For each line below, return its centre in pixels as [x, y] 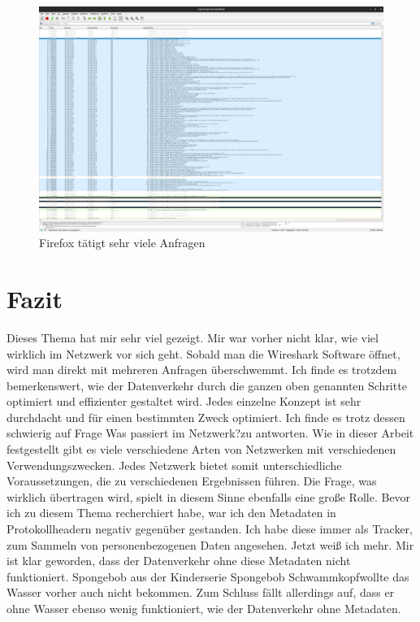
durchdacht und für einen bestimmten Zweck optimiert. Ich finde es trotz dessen [206, 417]
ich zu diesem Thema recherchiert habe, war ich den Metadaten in [171, 513]
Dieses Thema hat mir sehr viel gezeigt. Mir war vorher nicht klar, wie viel [193, 337]
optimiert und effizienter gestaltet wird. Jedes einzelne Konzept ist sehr [184, 401]
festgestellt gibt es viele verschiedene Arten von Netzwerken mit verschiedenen [201, 449]
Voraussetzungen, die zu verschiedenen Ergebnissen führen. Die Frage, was [192, 481]
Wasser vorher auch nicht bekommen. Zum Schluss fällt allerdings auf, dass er [201, 592]
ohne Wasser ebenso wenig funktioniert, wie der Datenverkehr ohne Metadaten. [204, 608]
